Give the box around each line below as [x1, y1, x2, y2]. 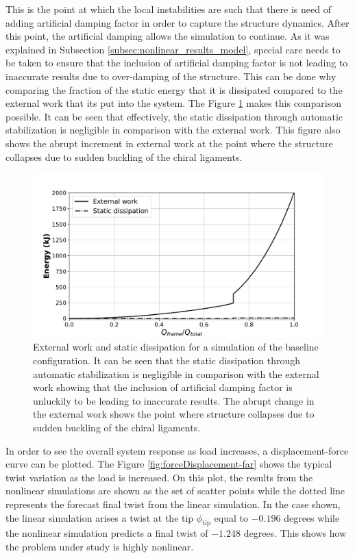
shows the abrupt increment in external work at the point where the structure [5, 136, 333, 150]
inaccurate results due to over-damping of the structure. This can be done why [5, 68, 336, 83]
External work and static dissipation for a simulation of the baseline [33, 340, 319, 354]
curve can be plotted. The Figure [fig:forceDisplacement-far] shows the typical [5, 457, 332, 471]
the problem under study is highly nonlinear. [5, 539, 194, 553]
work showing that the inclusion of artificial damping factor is [33, 380, 293, 394]
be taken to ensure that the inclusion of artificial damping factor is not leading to [5, 55, 348, 70]
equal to [214, 510, 249, 524]
